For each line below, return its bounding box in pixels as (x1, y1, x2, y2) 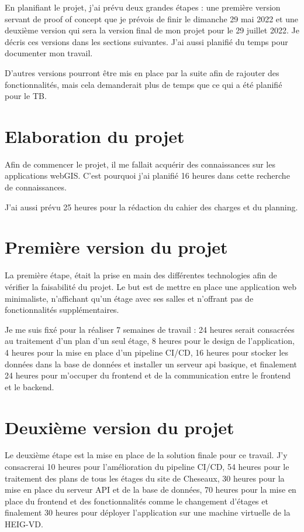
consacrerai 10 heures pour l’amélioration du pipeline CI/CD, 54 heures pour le (5, 461, 289, 473)
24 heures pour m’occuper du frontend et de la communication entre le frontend (5, 369, 291, 381)
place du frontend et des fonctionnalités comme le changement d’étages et (5, 495, 268, 507)
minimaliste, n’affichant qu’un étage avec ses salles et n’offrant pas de (5, 292, 254, 304)
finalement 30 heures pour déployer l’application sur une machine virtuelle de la (5, 506, 291, 519)
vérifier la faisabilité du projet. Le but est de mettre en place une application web (5, 280, 297, 292)
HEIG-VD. (5, 518, 43, 530)
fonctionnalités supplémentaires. (5, 303, 119, 316)
